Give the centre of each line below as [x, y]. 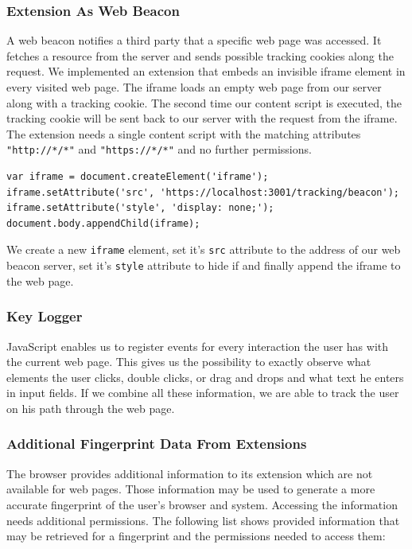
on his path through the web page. [91, 408]
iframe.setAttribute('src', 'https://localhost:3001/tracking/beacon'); [203, 192]
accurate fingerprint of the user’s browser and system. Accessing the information [202, 504]
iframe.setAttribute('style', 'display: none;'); [140, 208]
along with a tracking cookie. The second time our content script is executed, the [204, 102]
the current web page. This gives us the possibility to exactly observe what [189, 362]
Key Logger [45, 316]
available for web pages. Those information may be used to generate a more [191, 489]
